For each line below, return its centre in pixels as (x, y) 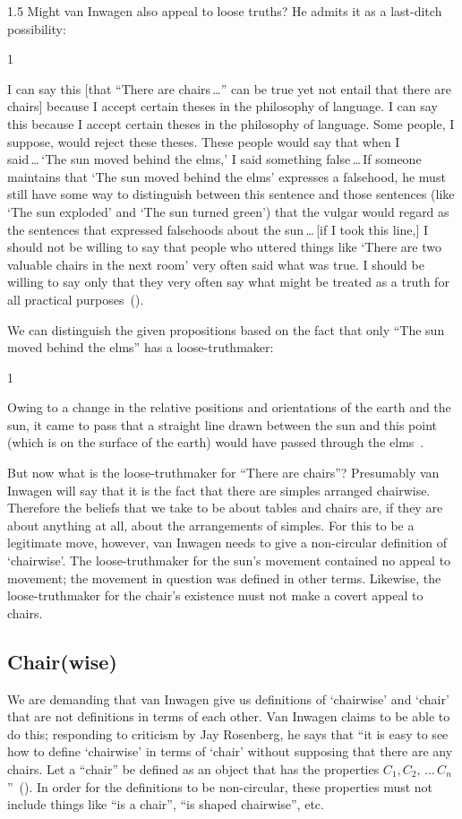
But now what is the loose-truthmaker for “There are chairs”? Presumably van (223, 473)
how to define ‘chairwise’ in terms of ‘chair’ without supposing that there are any (230, 751)
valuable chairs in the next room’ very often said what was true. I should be (216, 264)
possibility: (37, 28)
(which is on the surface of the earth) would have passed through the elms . (216, 442)
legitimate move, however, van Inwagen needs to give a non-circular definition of (227, 543)
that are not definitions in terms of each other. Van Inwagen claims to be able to (229, 716)
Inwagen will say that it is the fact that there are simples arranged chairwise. (219, 490)
